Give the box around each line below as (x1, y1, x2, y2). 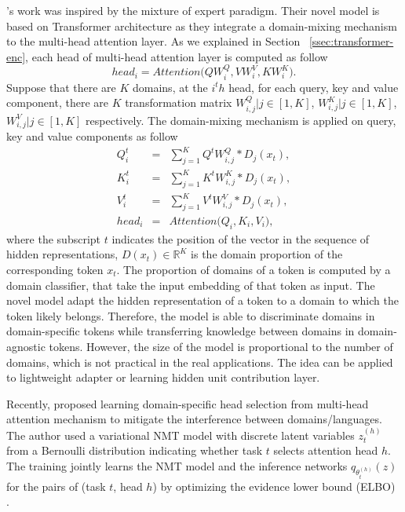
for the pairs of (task (6, 477, 106, 494)
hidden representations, (6, 246, 119, 262)
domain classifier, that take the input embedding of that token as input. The (6, 276, 375, 293)
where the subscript (6, 230, 101, 247)
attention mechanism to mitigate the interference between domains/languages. (6, 411, 382, 427)
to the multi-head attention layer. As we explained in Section (6, 33, 301, 49)
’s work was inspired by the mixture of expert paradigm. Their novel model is (6, 2, 380, 18)
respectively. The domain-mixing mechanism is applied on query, (86, 112, 396, 128)
